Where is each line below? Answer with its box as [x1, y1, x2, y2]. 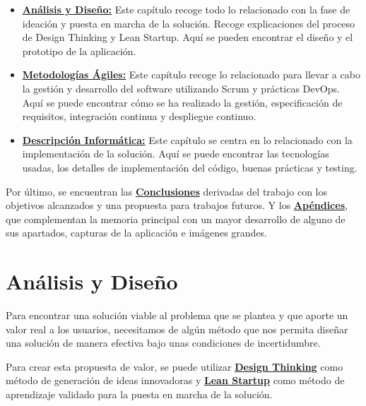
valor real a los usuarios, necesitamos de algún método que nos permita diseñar [6, 321, 348, 336]
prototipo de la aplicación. [22, 43, 136, 58]
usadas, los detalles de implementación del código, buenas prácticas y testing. [22, 160, 358, 174]
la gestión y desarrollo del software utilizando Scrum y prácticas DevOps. [22, 80, 340, 95]
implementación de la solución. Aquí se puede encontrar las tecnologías [22, 146, 329, 161]
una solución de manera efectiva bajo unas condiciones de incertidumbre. [6, 335, 321, 350]
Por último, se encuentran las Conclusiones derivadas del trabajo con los [6, 184, 328, 198]
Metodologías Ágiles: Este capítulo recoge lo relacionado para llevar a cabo [22, 67, 360, 82]
